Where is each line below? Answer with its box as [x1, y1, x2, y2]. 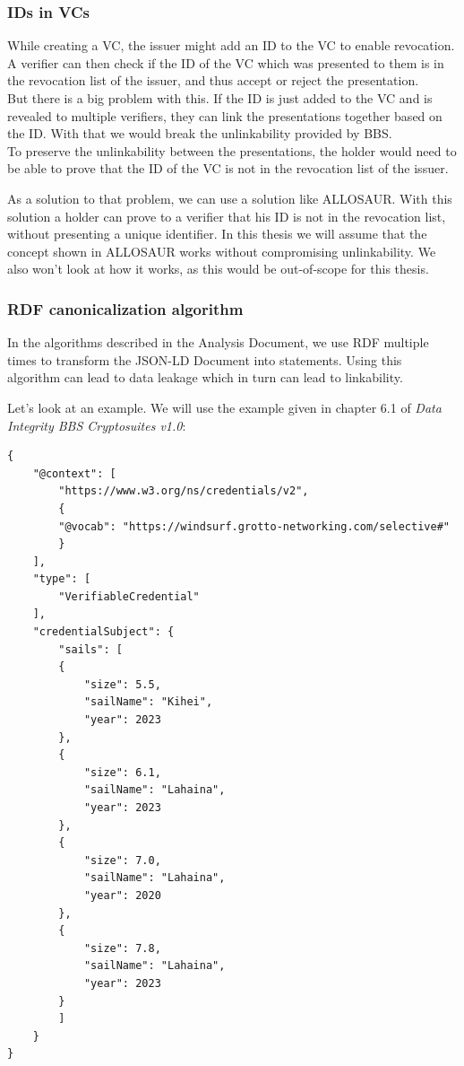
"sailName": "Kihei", [83, 695, 213, 709]
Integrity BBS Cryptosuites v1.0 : [7, 415, 186, 434]
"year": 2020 [83, 888, 161, 902]
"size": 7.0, [83, 853, 161, 867]
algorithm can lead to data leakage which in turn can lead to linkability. [7, 368, 403, 387]
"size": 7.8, [83, 941, 161, 955]
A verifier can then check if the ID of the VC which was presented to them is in [7, 53, 444, 72]
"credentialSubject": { [32, 625, 175, 639]
